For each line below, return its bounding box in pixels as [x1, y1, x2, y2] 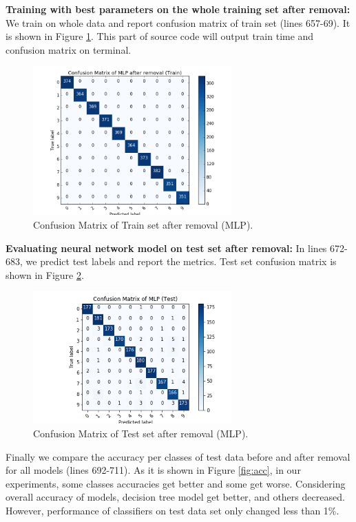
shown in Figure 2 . [6, 267, 84, 282]
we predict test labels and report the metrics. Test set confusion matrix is [25, 254, 337, 269]
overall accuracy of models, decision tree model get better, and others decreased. [6, 490, 345, 504]
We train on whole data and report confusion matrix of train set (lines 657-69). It [6, 15, 350, 30]
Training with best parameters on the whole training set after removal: [6, 2, 350, 16]
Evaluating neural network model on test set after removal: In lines [6, 240, 327, 255]
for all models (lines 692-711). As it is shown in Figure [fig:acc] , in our [6, 463, 301, 477]
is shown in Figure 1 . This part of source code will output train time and [6, 29, 314, 43]
